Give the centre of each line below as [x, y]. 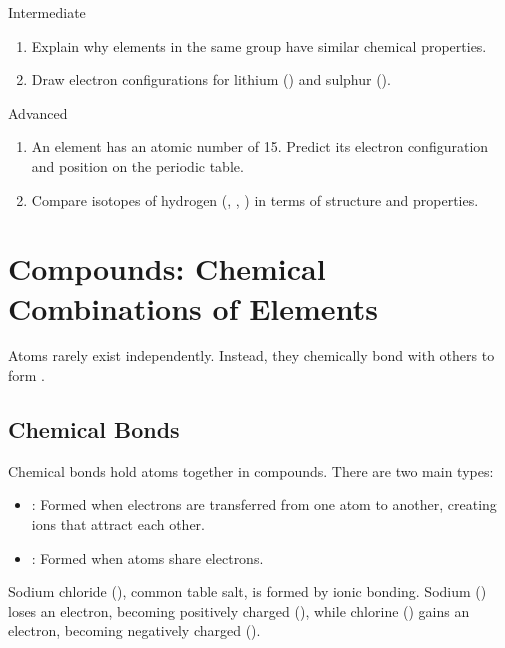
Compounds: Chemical [167, 268]
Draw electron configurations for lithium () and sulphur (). [211, 79]
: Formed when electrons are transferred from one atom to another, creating [264, 504]
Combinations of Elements [193, 307]
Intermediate [47, 12]
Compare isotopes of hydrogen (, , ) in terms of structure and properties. [255, 199]
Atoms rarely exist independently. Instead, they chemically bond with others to [251, 355]
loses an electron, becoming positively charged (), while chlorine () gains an [239, 610]
